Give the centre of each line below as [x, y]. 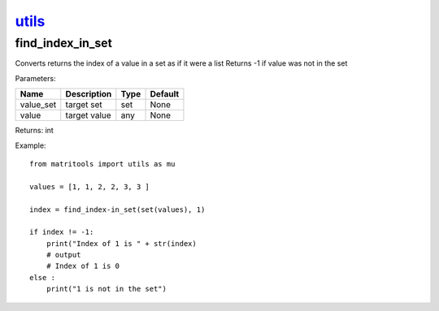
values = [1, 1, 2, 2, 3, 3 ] [90, 186]
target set [84, 105]
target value [88, 115]
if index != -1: [62, 232]
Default [165, 94]
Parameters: [35, 78]
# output [63, 255]
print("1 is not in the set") [106, 289]
